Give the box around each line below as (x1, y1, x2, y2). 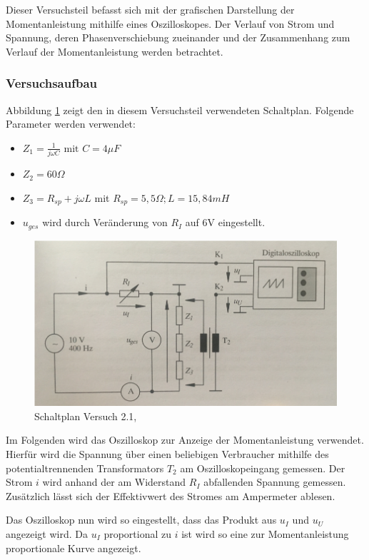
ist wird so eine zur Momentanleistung (181, 526, 349, 541)
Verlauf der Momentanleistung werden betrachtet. (6, 44, 223, 58)
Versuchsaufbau (6, 74, 98, 92)
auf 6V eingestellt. (185, 215, 266, 230)
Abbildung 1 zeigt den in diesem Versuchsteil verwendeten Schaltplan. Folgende (6, 102, 354, 117)
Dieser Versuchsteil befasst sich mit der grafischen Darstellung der (6, 2, 295, 16)
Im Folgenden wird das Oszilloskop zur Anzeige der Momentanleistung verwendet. (6, 432, 364, 447)
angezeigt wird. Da (6, 526, 88, 541)
